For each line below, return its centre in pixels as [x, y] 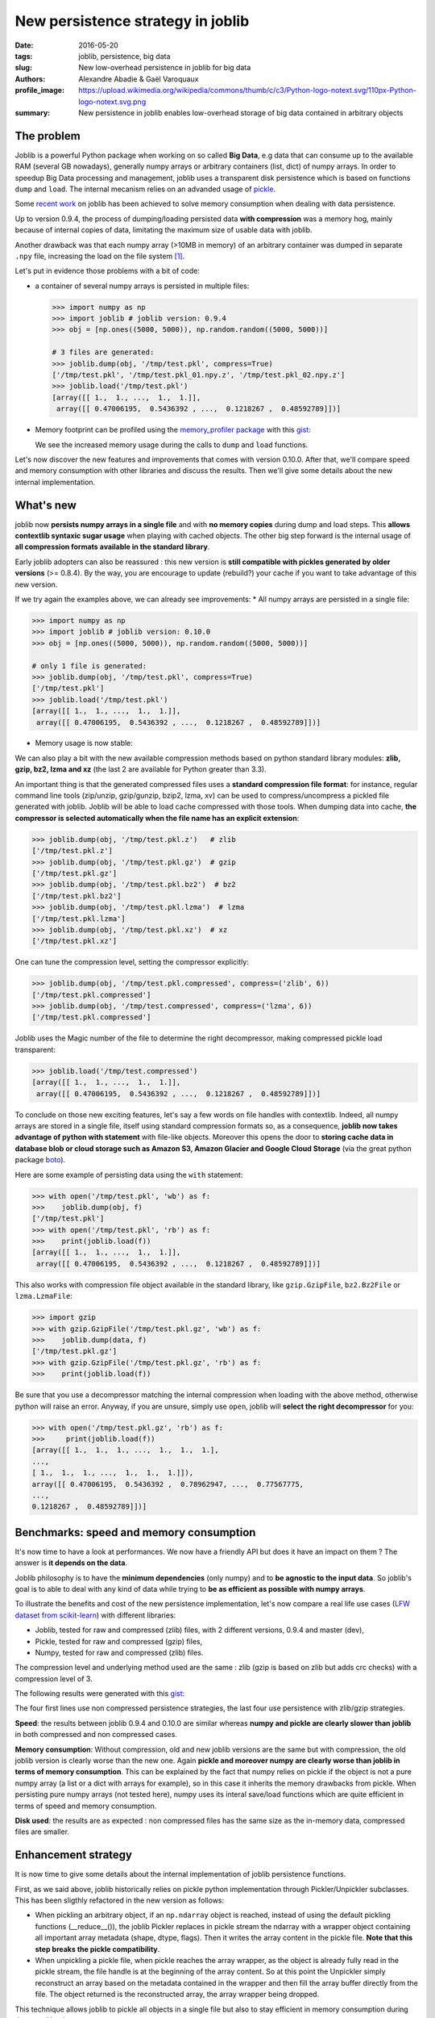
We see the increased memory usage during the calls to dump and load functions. [172, 445]
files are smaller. [42, 1832]
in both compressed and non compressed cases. [96, 1735]
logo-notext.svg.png [112, 102]
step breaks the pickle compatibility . [97, 1949]
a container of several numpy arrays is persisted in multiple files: [142, 286]
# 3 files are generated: [103, 352]
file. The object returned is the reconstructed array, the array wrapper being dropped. [177, 1995]
